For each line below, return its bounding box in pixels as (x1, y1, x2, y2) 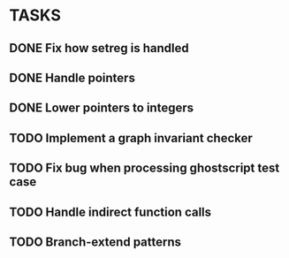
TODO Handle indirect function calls (9, 204, 212, 219)
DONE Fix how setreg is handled (9, 41, 189, 56)
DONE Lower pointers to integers (9, 101, 194, 116)
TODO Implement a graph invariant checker (9, 130, 254, 146)
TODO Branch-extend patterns (9, 234, 182, 249)
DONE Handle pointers (9, 70, 135, 85)
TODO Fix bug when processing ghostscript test (9, 161, 280, 176)
